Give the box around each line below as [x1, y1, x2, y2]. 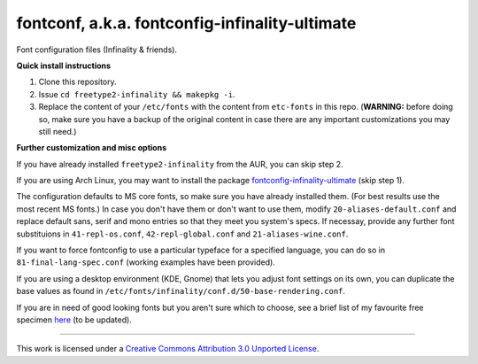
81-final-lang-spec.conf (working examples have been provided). [16, 257, 276, 267]
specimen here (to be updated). [16, 314, 132, 325]
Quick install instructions [16, 60, 111, 71]
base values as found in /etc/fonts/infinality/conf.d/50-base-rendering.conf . [16, 286, 345, 297]
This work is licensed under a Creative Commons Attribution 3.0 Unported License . [16, 344, 320, 354]
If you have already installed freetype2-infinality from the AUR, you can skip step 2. [16, 159, 344, 169]
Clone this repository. [38, 76, 117, 88]
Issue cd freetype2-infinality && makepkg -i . [38, 89, 235, 99]
